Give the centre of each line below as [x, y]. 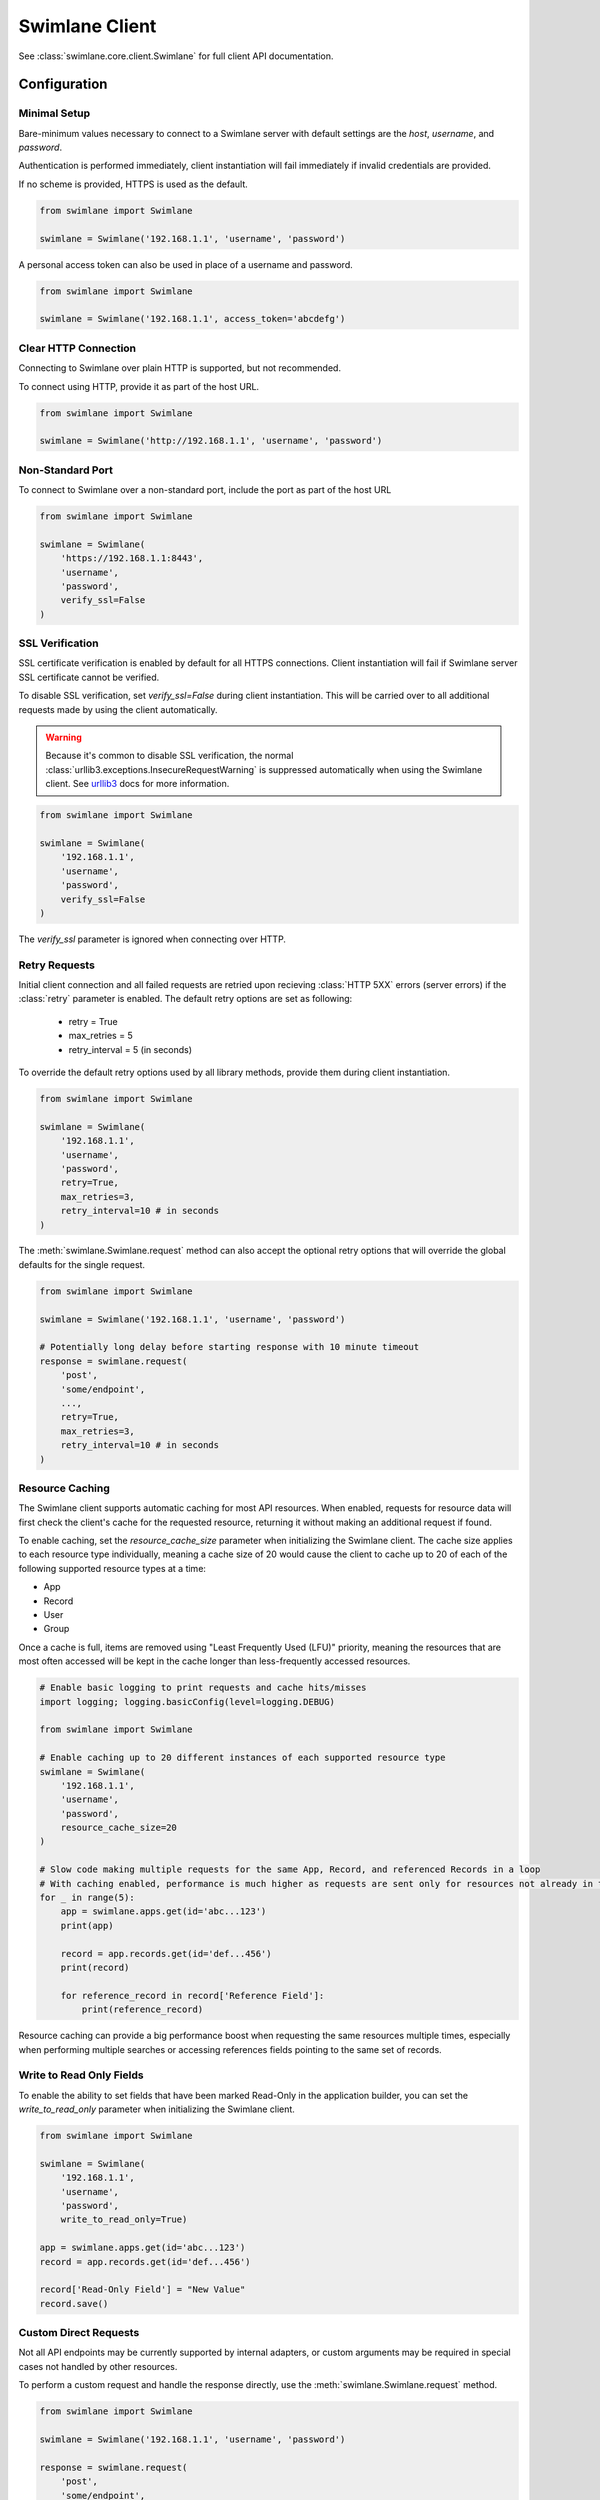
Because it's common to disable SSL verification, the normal [169, 756]
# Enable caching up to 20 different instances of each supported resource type [242, 1758]
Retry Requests [56, 965]
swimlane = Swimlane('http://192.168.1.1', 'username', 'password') [211, 441]
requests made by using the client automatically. [118, 709]
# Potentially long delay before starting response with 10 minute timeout [229, 1347]
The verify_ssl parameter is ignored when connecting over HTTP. [152, 939]
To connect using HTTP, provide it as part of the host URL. [139, 386]
